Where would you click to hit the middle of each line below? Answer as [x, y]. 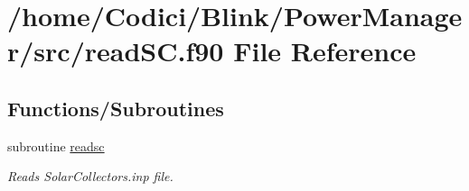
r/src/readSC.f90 [116, 51]
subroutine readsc [56, 146]
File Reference [325, 51]
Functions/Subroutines [116, 108]
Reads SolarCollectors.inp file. [90, 176]
